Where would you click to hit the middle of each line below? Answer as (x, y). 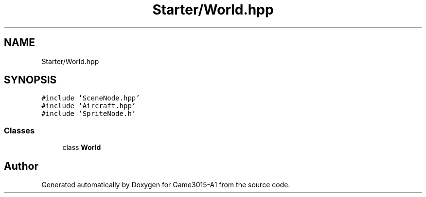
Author (21, 166)
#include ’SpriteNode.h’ (89, 114)
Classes (19, 130)
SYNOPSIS (30, 80)
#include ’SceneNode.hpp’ (91, 98)
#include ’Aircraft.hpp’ (89, 106)
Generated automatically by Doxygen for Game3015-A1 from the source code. (166, 185)
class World (82, 148)
